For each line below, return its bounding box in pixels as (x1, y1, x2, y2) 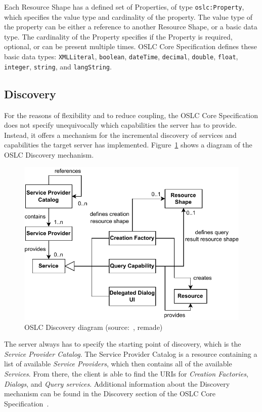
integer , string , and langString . (4, 61, 112, 71)
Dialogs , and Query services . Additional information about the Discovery (4, 378, 230, 389)
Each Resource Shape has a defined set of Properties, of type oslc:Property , (4, 2, 244, 12)
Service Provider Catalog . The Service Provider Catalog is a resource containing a (4, 348, 257, 359)
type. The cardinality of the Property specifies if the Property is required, (4, 31, 233, 42)
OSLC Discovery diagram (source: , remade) (24, 321, 163, 332)
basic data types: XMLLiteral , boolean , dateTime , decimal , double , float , (4, 51, 238, 62)
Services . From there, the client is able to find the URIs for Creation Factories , (4, 368, 248, 379)
